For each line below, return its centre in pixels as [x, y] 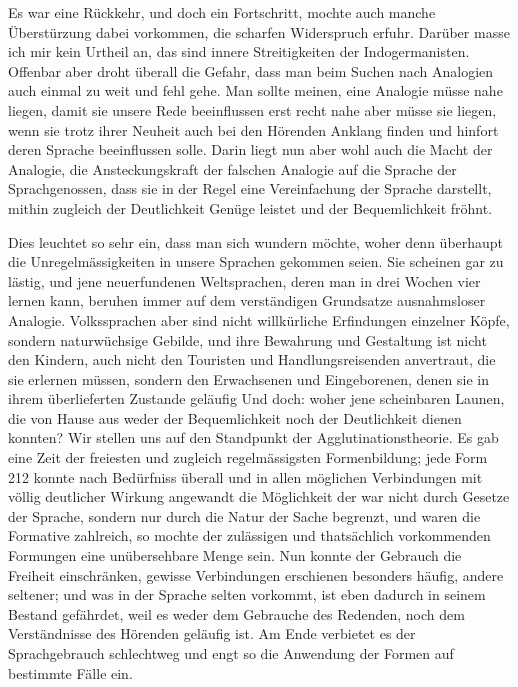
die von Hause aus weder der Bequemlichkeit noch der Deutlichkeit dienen [235, 417]
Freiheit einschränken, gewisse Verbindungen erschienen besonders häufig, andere [256, 574]
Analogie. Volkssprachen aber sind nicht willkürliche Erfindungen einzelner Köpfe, [259, 319]
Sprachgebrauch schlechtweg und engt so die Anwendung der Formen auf [231, 653]
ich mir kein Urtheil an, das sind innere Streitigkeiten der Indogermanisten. [239, 51]
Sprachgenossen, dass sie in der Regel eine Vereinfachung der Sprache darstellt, [250, 188]
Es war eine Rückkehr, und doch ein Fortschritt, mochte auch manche [222, 12]
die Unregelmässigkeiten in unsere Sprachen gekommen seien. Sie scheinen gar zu [256, 261]
